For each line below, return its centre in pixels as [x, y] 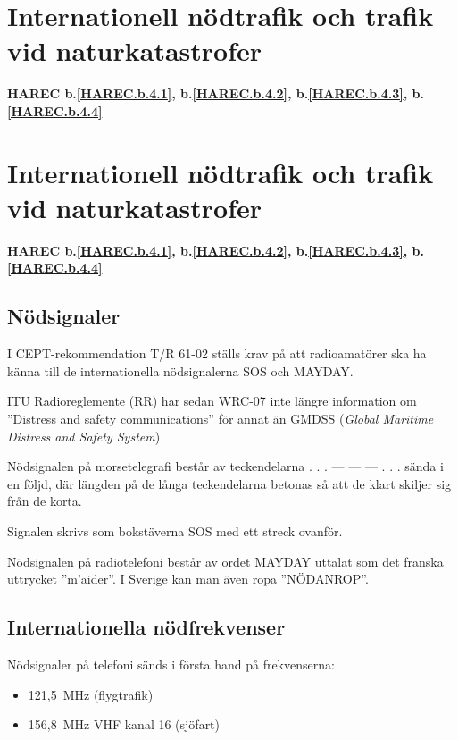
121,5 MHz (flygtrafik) [91, 694]
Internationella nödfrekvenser [146, 627]
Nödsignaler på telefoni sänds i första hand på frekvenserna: [171, 664]
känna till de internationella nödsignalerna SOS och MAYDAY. [180, 370]
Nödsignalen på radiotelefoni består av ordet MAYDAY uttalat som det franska [225, 561]
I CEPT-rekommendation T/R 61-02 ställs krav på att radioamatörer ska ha [217, 353]
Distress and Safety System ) [84, 436]
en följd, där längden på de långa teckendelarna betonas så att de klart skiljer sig [229, 483]
